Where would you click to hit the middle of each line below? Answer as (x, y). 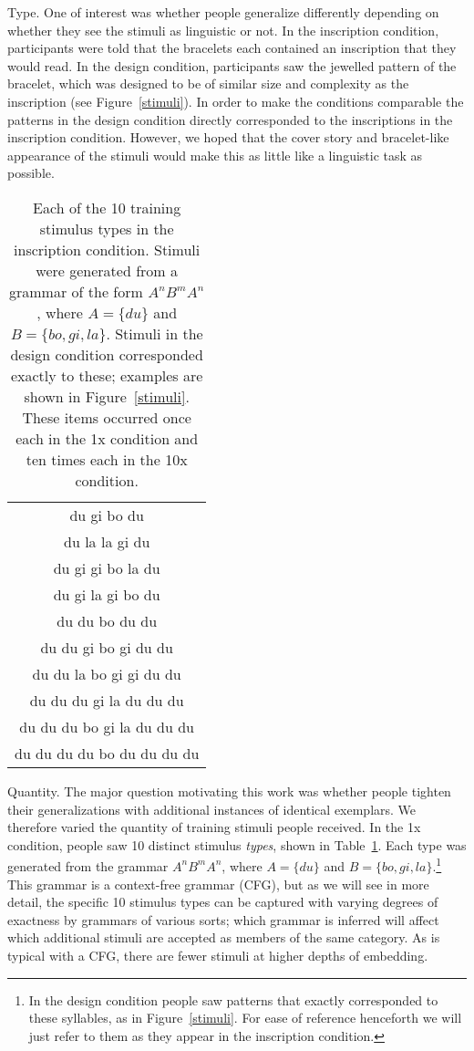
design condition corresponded (107, 354)
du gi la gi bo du (107, 594)
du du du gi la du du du (107, 700)
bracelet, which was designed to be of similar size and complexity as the (208, 83)
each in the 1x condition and (107, 438)
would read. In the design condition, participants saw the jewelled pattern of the (232, 65)
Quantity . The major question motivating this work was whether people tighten (229, 791)
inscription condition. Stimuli (107, 249)
